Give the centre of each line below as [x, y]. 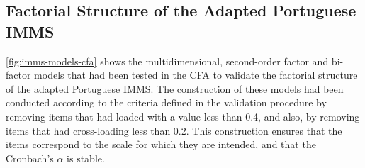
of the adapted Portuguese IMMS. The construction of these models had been [175, 88]
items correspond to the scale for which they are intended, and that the [161, 144]
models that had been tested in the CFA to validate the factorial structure [196, 75]
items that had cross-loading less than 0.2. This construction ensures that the [174, 130]
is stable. [86, 158]
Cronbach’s [30, 158]
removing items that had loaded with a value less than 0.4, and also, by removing [183, 116]
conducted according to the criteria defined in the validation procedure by [166, 102]
